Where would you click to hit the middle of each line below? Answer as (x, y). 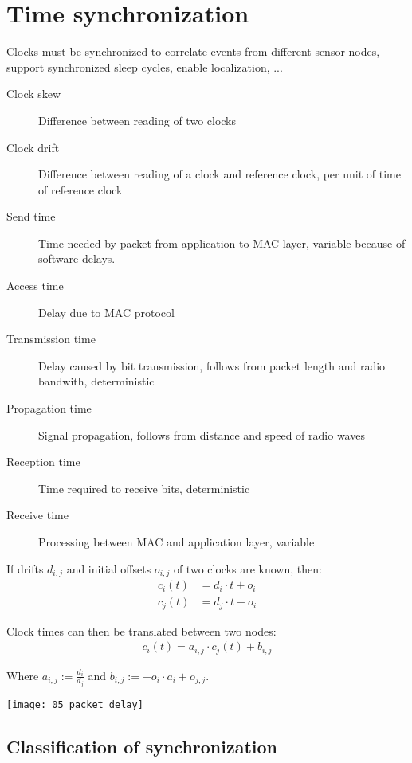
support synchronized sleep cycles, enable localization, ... (145, 67)
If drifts (25, 568)
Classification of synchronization (142, 747)
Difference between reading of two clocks (137, 120)
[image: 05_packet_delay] (75, 705)
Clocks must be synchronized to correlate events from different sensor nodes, (193, 51)
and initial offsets (109, 568)
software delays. (77, 258)
